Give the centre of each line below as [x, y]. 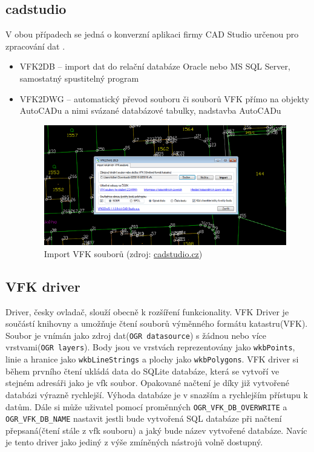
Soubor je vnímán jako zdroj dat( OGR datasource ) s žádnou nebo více [136, 335]
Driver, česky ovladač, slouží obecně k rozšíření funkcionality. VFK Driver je [147, 311]
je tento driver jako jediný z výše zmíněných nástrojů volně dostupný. [134, 442]
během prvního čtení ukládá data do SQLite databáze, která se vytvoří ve [142, 371]
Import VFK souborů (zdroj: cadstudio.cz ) [123, 253]
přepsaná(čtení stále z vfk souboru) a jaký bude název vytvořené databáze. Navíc [156, 430]
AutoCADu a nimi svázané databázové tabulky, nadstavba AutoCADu [150, 110]
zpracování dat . [35, 46]
